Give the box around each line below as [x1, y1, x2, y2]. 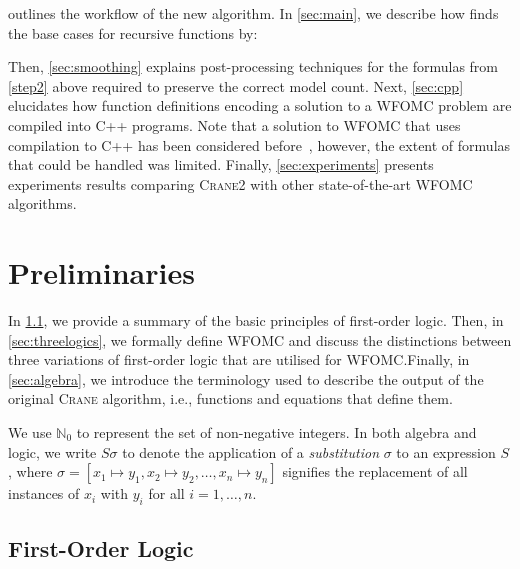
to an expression [396, 441, 496, 462]
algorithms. [8, 193, 77, 214]
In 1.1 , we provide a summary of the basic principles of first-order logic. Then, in [8, 310, 504, 331]
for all [148, 483, 185, 504]
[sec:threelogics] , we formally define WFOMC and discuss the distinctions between [8, 329, 512, 350]
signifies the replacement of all [282, 461, 468, 482]
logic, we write [8, 441, 97, 462]
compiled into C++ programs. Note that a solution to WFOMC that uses [8, 114, 461, 135]
